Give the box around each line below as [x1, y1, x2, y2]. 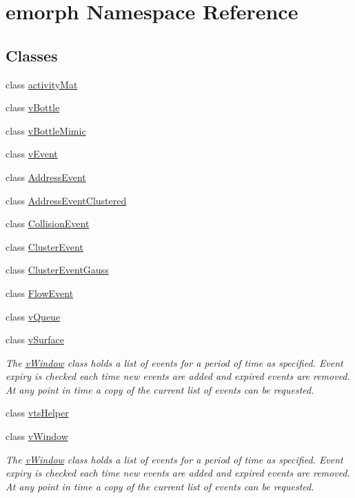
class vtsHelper [6, 405, 69, 420]
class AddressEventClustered [6, 193, 127, 207]
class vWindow [6, 429, 68, 443]
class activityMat [6, 77, 78, 91]
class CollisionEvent [6, 216, 90, 231]
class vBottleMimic [6, 123, 86, 137]
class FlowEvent [6, 285, 74, 300]
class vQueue [6, 309, 61, 323]
